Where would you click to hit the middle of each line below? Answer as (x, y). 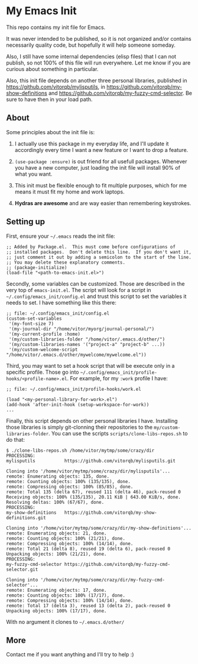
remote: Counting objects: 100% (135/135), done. (69, 481)
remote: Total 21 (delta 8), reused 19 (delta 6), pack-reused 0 (88, 549)
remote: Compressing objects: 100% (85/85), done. (70, 487)
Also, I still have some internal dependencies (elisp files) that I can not (91, 56)
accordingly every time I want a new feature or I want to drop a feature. (101, 150)
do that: (16, 439)
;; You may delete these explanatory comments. (66, 262)
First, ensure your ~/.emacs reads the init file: (61, 236)
